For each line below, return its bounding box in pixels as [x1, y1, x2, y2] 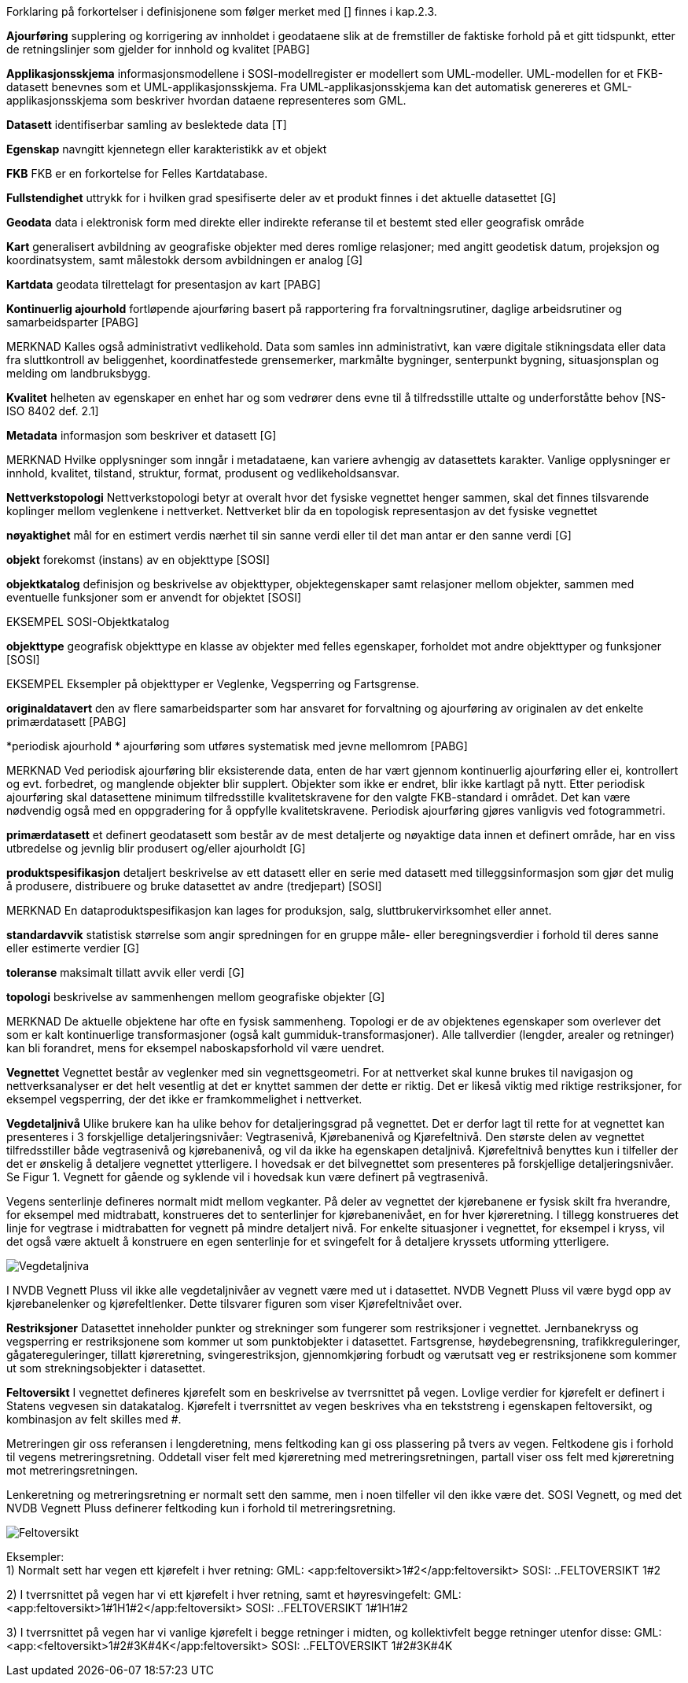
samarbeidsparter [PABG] [6, 315, 139, 329]
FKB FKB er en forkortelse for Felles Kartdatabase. [6, 167, 268, 180]
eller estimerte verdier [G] [6, 941, 140, 955]
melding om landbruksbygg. [6, 366, 151, 380]
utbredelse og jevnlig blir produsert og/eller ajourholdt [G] [6, 841, 306, 855]
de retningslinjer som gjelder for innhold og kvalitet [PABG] [6, 42, 311, 56]
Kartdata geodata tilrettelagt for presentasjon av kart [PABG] [6, 278, 321, 291]
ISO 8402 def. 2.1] [6, 404, 99, 418]
